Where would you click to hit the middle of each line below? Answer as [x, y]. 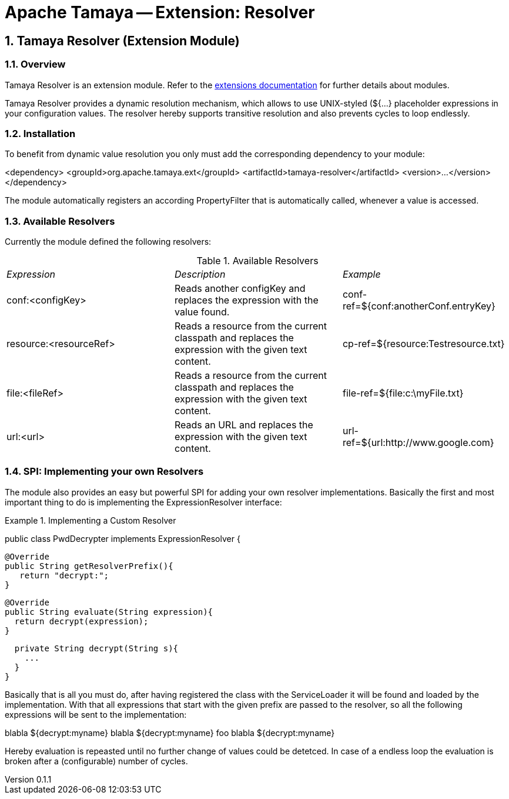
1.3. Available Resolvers [60, 221]
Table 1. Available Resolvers [257, 261]
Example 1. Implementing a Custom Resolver [91, 520]
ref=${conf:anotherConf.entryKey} [419, 306]
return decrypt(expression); [81, 621]
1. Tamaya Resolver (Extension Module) [122, 41]
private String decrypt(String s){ [96, 648]
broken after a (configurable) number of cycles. [96, 761]
